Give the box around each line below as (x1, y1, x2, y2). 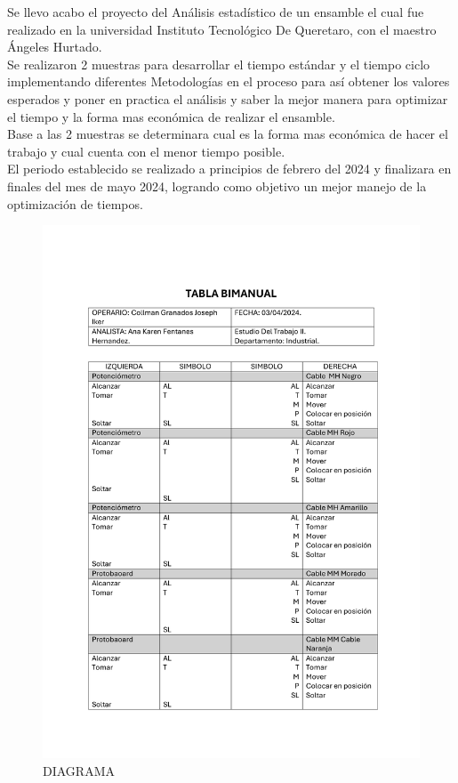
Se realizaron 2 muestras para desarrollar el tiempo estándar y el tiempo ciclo (7, 54, 430, 73)
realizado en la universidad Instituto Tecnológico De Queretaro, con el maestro (7, 20, 437, 38)
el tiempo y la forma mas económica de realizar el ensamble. (7, 107, 335, 125)
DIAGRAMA (43, 761, 115, 779)
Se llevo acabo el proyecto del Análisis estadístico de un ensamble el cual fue (7, 3, 424, 20)
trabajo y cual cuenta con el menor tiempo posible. (7, 141, 285, 160)
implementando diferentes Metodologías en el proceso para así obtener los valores (7, 72, 450, 91)
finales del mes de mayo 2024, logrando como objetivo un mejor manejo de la (7, 176, 427, 195)
